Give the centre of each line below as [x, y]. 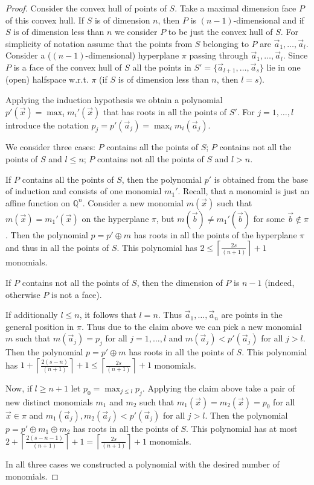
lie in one [284, 67]
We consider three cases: [50, 147]
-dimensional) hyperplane [132, 55]
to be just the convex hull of [220, 32]
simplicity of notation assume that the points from [99, 43]
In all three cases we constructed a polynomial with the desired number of [143, 464]
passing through [219, 55]
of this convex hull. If [45, 20]
